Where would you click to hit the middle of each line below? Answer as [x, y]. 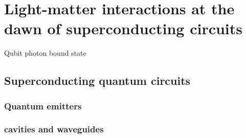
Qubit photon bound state [45, 53]
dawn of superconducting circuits [124, 28]
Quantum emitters [43, 106]
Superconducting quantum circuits [97, 80]
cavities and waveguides [54, 129]
